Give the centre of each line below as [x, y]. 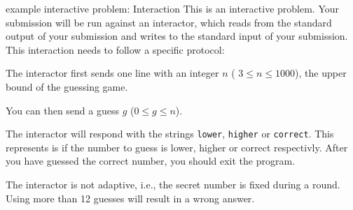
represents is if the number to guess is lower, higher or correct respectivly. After [177, 147]
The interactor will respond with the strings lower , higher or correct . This [170, 134]
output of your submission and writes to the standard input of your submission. [177, 36]
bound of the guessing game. [67, 86]
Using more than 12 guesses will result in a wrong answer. [130, 198]
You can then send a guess [62, 110]
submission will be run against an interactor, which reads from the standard [169, 22]
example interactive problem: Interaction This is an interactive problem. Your [173, 8]
